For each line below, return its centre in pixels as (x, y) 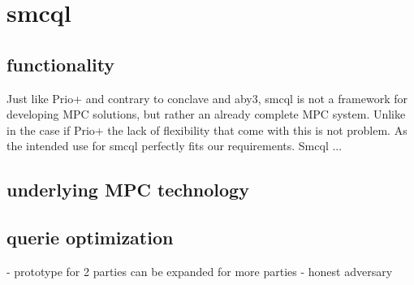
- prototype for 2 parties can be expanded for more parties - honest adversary (200, 271)
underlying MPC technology (128, 190)
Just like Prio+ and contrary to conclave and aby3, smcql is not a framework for (207, 98)
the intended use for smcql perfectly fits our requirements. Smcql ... (175, 146)
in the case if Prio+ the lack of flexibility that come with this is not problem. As (207, 130)
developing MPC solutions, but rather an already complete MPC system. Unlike (206, 114)
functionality (61, 64)
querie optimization (90, 237)
